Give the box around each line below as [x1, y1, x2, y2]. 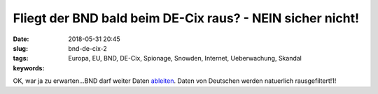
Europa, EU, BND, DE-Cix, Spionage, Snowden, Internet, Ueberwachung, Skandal [68, 54, 302, 63]
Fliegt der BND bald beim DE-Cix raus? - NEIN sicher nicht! [13, 10, 360, 26]
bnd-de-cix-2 [68, 44, 108, 52]
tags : [13, 54, 29, 63]
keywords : [13, 63, 45, 72]
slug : [13, 44, 28, 52]
